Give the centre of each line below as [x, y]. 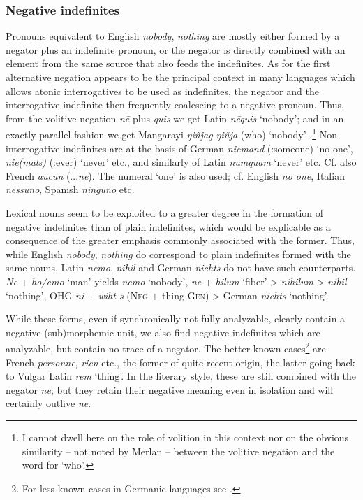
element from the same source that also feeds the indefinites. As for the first [168, 63]
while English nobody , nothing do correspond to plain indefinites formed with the [178, 253]
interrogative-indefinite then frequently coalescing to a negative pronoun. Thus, [175, 105]
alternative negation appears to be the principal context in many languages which [180, 77]
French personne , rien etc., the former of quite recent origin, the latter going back [180, 362]
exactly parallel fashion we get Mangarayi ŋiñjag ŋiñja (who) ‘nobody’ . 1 [161, 134]
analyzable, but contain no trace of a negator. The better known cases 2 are [166, 347]
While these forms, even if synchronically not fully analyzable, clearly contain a [176, 319]
